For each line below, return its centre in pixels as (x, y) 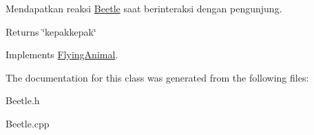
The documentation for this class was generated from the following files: (157, 77)
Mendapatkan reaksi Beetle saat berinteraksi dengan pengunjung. (144, 8)
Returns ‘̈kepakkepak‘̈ (51, 31)
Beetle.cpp (28, 123)
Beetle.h (23, 100)
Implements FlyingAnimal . (62, 54)
